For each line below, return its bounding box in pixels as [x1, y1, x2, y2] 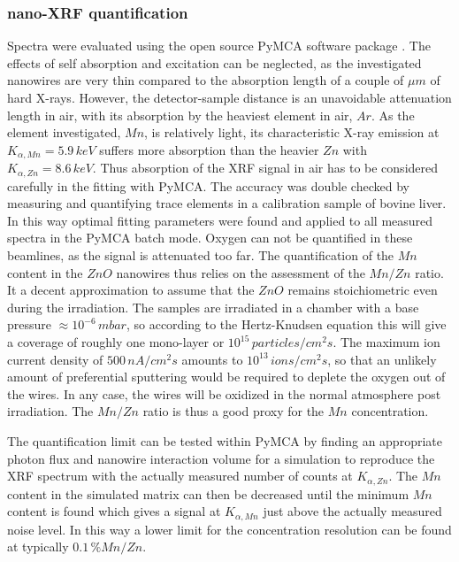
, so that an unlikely [327, 350, 437, 368]
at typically [7, 537, 69, 556]
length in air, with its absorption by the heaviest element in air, [7, 105, 353, 124]
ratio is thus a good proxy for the [142, 402, 325, 420]
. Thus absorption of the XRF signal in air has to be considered [92, 158, 439, 177]
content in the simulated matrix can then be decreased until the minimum [7, 484, 409, 503]
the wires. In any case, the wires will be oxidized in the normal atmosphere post [7, 384, 441, 403]
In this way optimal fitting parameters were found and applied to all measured [7, 211, 433, 229]
